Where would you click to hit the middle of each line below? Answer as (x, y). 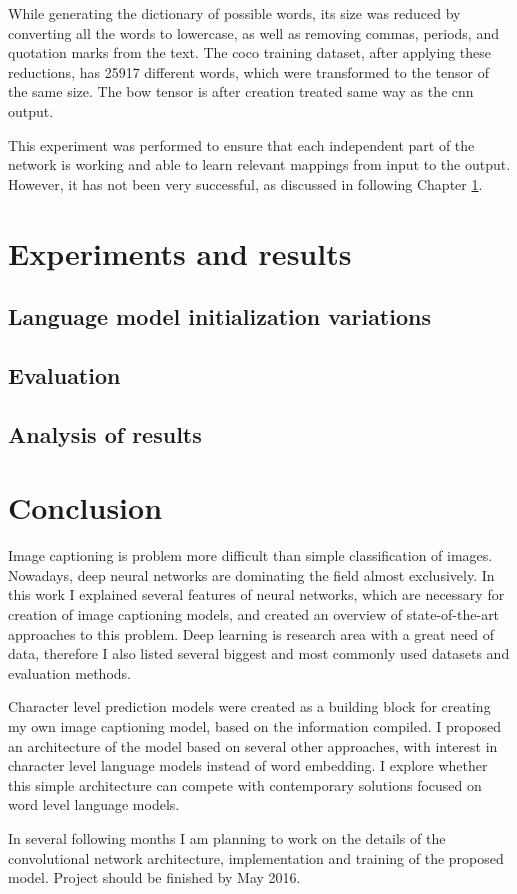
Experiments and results (180, 252)
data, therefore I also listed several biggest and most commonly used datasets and (259, 653)
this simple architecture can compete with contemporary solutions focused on (245, 784)
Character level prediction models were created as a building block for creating (249, 706)
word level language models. (94, 804)
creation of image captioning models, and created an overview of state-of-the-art (254, 613)
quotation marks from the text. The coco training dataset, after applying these (250, 52)
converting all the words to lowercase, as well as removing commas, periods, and (253, 32)
